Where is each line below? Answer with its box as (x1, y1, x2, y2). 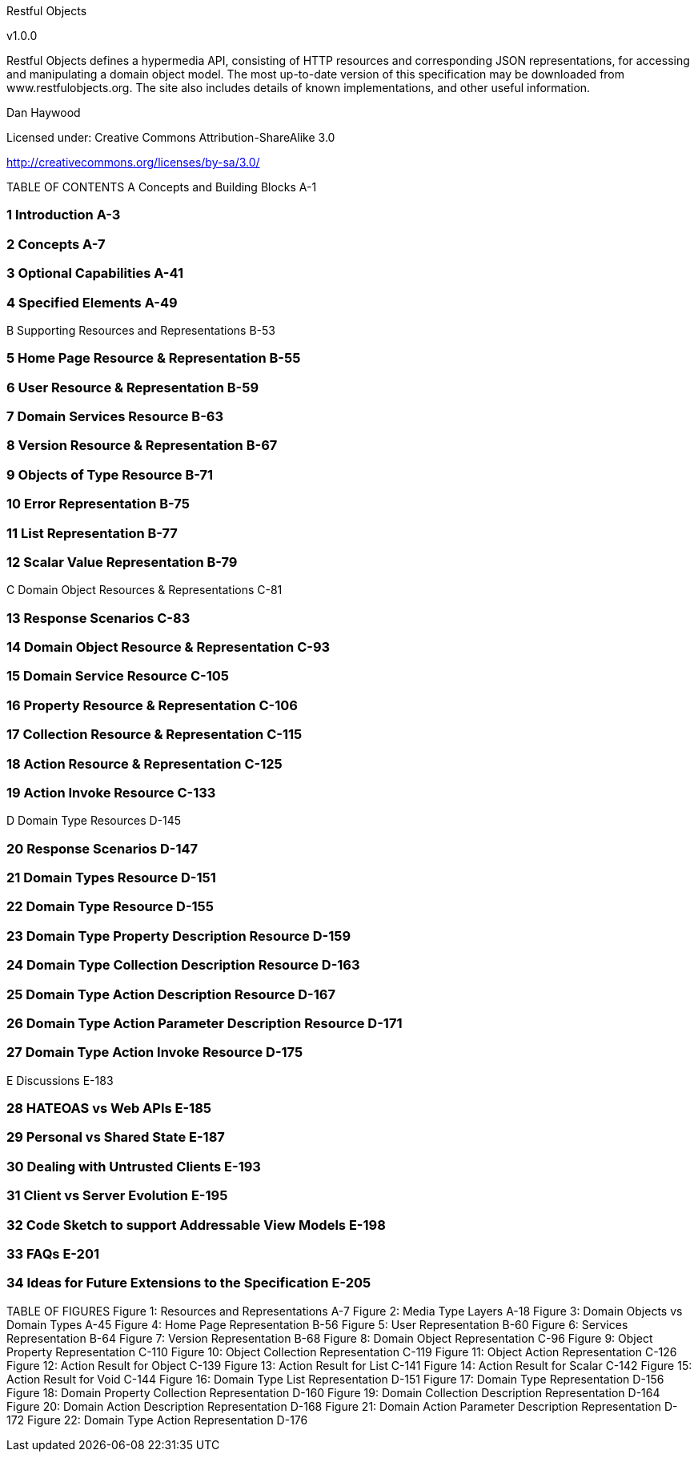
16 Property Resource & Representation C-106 (6, 697, 298, 713)
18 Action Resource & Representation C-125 (6, 755, 283, 772)
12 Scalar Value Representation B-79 (6, 553, 238, 570)
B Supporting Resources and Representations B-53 (6, 323, 275, 337)
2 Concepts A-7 (6, 235, 106, 252)
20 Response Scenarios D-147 (6, 840, 199, 857)
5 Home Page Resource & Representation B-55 (6, 350, 301, 367)
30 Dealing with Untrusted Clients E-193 (6, 1158, 261, 1175)
